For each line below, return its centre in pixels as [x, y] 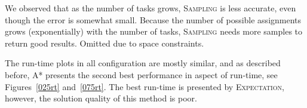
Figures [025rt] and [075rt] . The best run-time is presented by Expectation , [145, 86]
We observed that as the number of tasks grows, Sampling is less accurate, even [151, 8]
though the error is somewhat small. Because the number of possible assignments [153, 19]
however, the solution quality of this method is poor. [101, 98]
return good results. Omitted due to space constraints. [105, 43]
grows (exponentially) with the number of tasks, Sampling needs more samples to [154, 31]
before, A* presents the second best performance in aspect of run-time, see [141, 74]
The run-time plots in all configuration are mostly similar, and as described [143, 63]
